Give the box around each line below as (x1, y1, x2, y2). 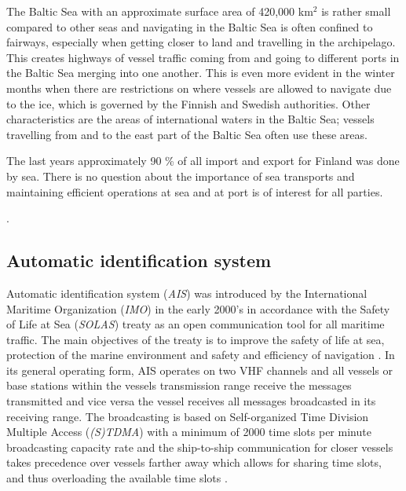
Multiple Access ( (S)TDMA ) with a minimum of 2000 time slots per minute (6, 423, 371, 440)
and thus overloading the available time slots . (6, 470, 228, 486)
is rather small (321, 3, 391, 19)
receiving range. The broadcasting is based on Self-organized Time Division (6, 408, 369, 424)
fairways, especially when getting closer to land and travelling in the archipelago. (6, 34, 396, 50)
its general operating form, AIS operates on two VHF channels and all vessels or (6, 361, 393, 378)
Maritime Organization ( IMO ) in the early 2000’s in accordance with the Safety (6, 300, 390, 317)
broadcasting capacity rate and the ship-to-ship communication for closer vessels (6, 438, 393, 455)
